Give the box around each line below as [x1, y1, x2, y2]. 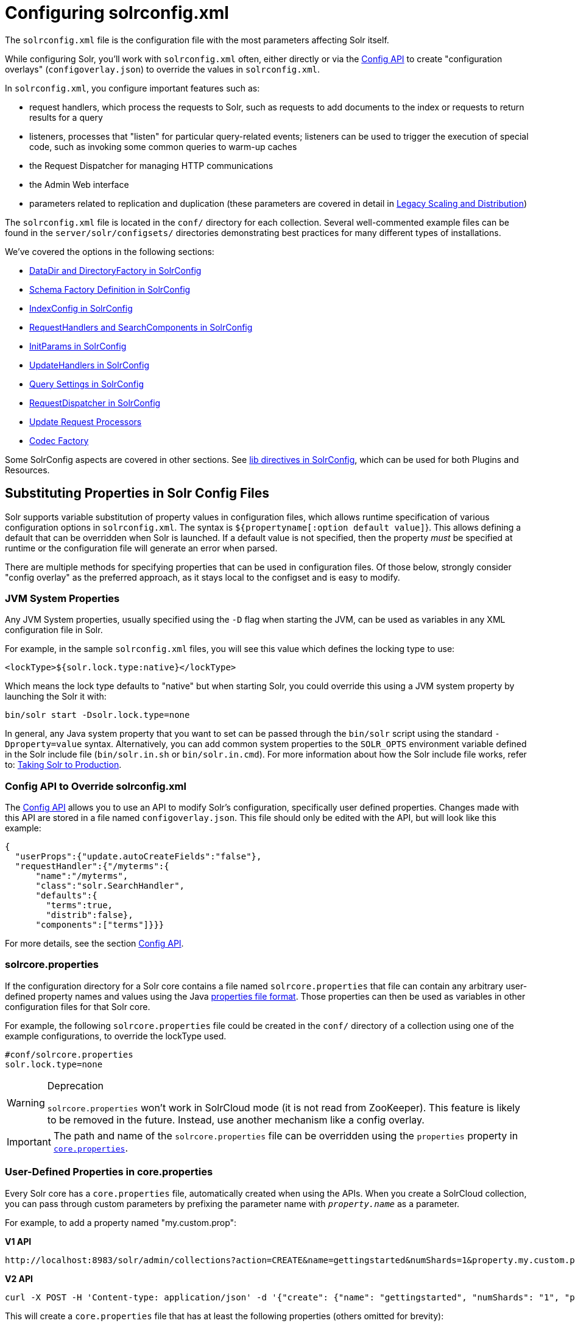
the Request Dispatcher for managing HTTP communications [29, 160, 273, 171]
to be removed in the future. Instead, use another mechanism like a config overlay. [47, 1113, 425, 1126]
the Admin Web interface [29, 179, 129, 190]
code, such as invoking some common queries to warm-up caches [29, 141, 297, 152]
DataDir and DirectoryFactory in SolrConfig [29, 265, 202, 276]
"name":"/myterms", [35, 871, 129, 881]
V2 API [5, 1273, 34, 1284]
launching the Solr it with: [5, 691, 107, 702]
